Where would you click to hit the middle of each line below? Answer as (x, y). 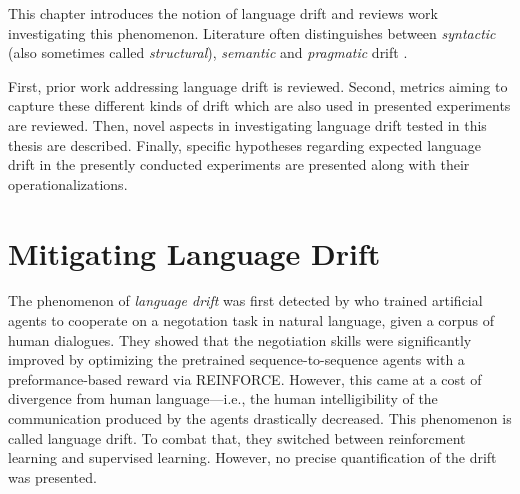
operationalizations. (68, 183)
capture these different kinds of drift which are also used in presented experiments (259, 105)
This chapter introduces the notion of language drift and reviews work (223, 13)
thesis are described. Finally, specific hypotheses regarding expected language (244, 144)
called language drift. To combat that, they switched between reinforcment (237, 437)
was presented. (52, 476)
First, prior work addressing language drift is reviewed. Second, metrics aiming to (258, 85)
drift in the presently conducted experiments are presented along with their (239, 164)
